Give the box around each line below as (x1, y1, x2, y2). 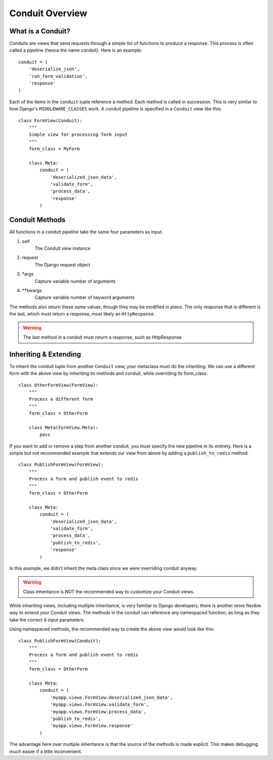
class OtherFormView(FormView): (18, 382, 99, 388)
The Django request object (34, 261, 90, 268)
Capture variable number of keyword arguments (34, 294, 135, 301)
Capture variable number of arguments (34, 278, 116, 284)
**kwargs (22, 287, 42, 293)
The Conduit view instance (34, 245, 90, 251)
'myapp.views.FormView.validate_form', (50, 702, 149, 707)
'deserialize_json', (28, 66, 80, 72)
